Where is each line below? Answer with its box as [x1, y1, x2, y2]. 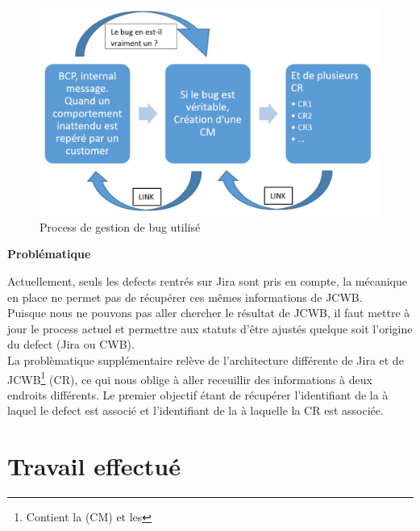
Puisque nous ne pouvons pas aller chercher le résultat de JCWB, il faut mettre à [7, 304, 410, 321]
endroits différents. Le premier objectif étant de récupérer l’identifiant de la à [7, 386, 389, 403]
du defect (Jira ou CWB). [7, 336, 135, 353]
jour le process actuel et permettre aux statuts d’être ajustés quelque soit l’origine [7, 320, 413, 337]
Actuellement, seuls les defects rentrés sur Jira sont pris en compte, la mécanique [7, 272, 407, 289]
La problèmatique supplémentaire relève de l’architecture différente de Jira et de [7, 351, 404, 368]
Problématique [7, 245, 91, 262]
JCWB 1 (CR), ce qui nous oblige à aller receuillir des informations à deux [7, 368, 372, 387]
